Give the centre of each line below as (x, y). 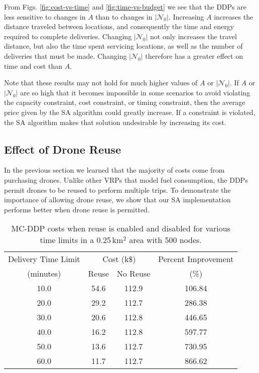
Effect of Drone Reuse (62, 149)
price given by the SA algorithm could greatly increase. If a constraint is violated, (130, 112)
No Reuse (134, 274)
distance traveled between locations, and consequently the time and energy (119, 26)
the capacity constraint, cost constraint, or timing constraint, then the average (125, 102)
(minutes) (44, 274)
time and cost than (33, 66)
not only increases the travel (193, 36)
